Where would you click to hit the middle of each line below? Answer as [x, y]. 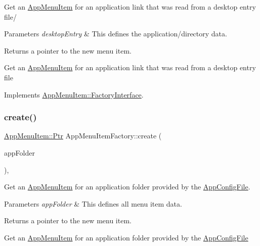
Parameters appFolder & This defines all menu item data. [93, 203]
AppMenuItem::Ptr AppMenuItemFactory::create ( [83, 136]
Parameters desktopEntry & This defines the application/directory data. [116, 34]
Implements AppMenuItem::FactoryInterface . [74, 94]
